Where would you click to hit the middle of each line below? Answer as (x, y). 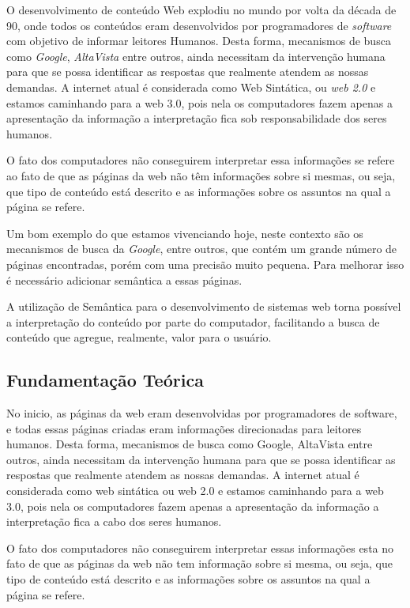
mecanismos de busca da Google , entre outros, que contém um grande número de (202, 249)
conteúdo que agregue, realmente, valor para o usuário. (139, 337)
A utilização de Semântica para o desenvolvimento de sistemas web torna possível (204, 306)
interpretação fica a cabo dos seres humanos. (114, 521)
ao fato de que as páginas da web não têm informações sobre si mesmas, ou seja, (201, 175)
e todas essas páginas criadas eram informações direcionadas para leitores (184, 428)
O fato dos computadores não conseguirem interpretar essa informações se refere (201, 160)
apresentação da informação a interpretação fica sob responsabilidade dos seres (197, 118)
